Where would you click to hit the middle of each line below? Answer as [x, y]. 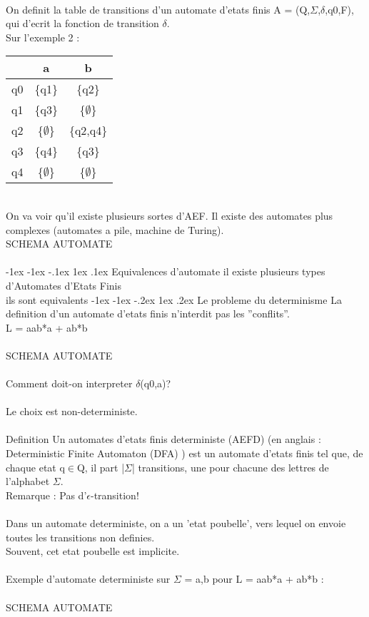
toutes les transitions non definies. [80, 537]
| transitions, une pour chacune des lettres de [231, 467]
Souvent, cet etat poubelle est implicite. [93, 551]
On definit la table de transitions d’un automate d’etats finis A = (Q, [158, 9]
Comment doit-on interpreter [69, 383]
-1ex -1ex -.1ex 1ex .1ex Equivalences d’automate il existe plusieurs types [166, 271]
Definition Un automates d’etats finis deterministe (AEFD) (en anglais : [163, 439]
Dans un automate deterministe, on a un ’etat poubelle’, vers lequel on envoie [176, 523]
